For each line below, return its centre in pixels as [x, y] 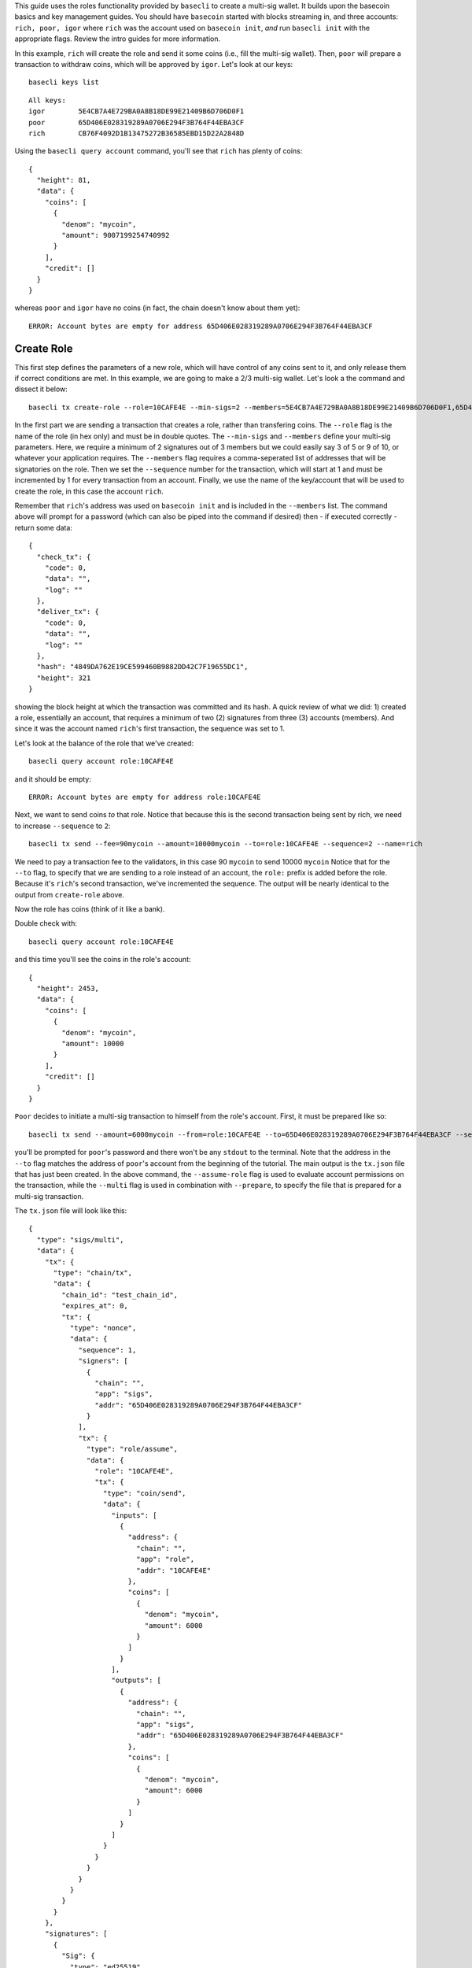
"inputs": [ [134, 1515]
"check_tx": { [64, 557]
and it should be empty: [53, 779]
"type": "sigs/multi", [80, 1239]
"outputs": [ [136, 1680]
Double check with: [46, 923]
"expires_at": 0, [95, 1306]
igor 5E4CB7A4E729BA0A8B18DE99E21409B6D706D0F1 [136, 111]
